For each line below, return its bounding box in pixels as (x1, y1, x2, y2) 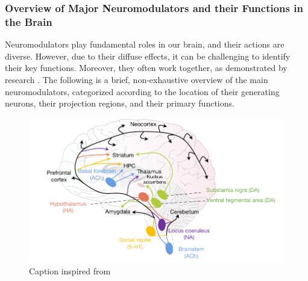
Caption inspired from (29, 265, 111, 277)
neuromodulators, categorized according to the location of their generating (5, 85, 280, 97)
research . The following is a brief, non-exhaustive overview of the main (5, 73, 268, 85)
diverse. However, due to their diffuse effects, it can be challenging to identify (5, 49, 291, 62)
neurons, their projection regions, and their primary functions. (5, 97, 234, 110)
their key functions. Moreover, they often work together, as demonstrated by (5, 61, 288, 74)
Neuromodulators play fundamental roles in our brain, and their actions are (5, 38, 284, 51)
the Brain (5, 14, 52, 29)
